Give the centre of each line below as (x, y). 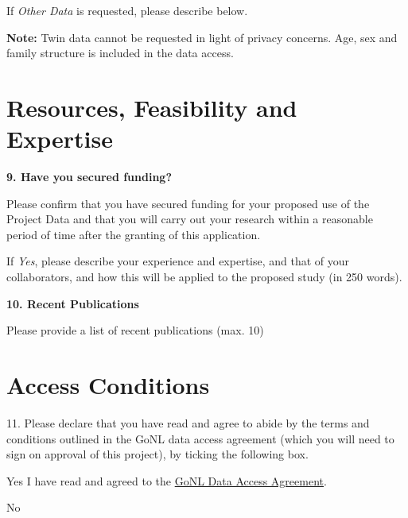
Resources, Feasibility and (152, 107)
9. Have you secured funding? (89, 177)
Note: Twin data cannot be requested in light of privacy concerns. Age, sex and (202, 37)
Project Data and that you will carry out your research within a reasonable (190, 219)
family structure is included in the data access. (120, 53)
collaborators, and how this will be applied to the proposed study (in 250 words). (204, 277)
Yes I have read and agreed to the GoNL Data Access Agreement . (167, 480)
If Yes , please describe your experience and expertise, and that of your (178, 261)
